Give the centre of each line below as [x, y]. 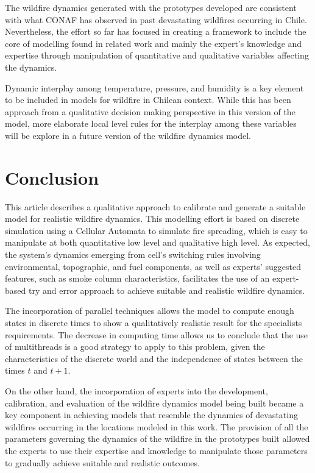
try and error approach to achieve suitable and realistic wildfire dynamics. [167, 290]
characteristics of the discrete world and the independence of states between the [154, 358]
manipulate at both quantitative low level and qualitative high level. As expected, [157, 242]
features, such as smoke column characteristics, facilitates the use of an [137, 278]
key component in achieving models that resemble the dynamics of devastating [151, 415]
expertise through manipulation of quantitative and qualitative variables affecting [157, 55]
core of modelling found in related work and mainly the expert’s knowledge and [154, 43]
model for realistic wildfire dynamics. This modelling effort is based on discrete [152, 219]
